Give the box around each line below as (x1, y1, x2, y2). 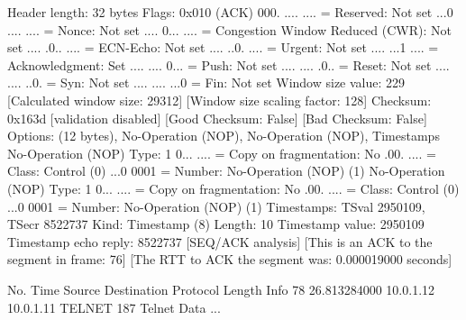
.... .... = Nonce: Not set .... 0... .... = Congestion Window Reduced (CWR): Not (7, 20, 452, 39)
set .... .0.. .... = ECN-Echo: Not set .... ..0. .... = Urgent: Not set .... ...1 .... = (7, 38, 439, 57)
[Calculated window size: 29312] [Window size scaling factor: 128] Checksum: (7, 90, 432, 109)
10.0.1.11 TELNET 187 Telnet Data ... (7, 297, 221, 316)
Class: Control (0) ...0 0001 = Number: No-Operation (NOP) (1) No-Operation (7, 161, 445, 180)
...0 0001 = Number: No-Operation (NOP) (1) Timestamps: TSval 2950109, (7, 197, 425, 215)
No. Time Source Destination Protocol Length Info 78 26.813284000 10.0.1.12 (7, 279, 435, 298)
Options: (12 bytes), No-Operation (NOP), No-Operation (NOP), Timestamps (7, 126, 440, 145)
